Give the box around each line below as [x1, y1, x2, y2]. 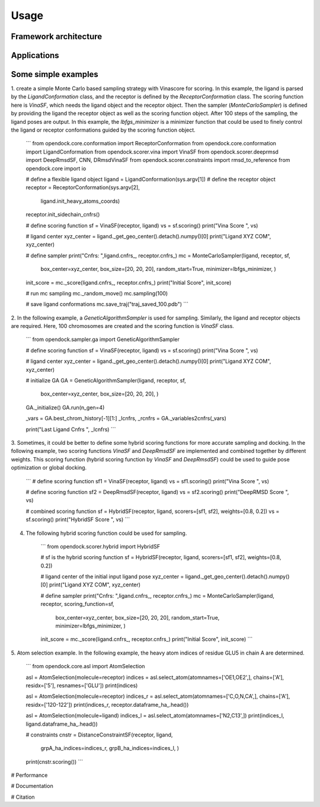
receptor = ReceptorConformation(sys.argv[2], [25, 184, 140, 191]
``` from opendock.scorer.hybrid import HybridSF [40, 543, 160, 550]
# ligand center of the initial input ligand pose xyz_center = [40, 573, 184, 580]
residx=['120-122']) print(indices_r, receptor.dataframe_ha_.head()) [25, 701, 189, 708]
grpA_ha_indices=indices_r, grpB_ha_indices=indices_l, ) [40, 745, 180, 752]
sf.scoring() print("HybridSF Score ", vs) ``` [25, 516, 130, 523]
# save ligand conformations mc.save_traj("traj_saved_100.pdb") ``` [25, 301, 189, 308]
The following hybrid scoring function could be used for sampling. [25, 530, 187, 537]
